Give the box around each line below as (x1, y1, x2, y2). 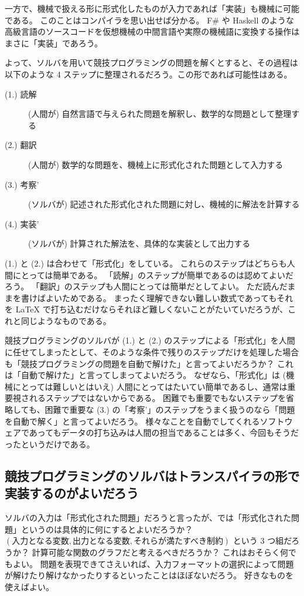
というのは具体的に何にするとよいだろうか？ (21, 523, 193, 535)
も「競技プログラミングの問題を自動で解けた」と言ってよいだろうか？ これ (5, 357, 294, 369)
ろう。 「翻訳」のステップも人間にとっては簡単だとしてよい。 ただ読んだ (5, 280, 288, 292)
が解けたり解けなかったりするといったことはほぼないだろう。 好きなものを (5, 569, 293, 581)
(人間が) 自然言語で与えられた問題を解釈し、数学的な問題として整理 (28, 107, 292, 120)
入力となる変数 (12, 537, 69, 546)
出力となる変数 (73, 537, 130, 546)
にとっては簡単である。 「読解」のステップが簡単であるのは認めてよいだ (12, 268, 293, 281)
